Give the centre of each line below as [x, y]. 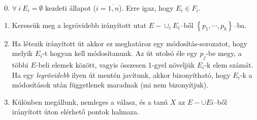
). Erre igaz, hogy [146, 8]
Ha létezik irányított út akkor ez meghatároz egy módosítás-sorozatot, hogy [130, 43]
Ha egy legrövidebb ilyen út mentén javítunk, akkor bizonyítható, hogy [121, 74]
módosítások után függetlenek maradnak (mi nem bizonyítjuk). [110, 85]
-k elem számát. [229, 64]
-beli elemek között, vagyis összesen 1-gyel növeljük [115, 64]
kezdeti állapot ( [70, 8]
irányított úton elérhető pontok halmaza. [75, 112]
